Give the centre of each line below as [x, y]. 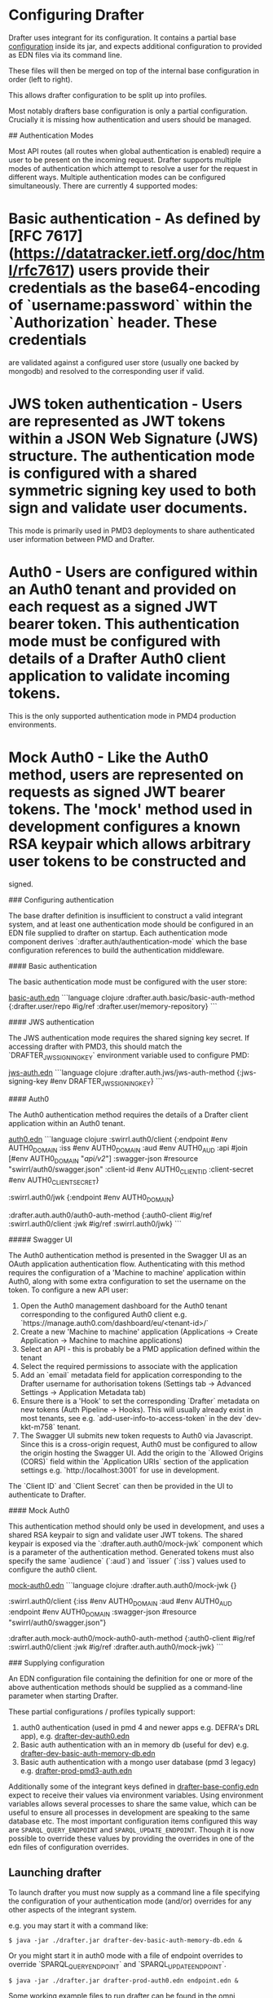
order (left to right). [41, 79]
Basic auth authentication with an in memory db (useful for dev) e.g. [134, 1745]
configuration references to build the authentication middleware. [117, 950]
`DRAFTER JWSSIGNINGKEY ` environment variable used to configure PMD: [129, 1056]
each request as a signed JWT [113, 607]
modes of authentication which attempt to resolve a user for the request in [133, 168]
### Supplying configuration [57, 1662]
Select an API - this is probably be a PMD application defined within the [140, 1349]
